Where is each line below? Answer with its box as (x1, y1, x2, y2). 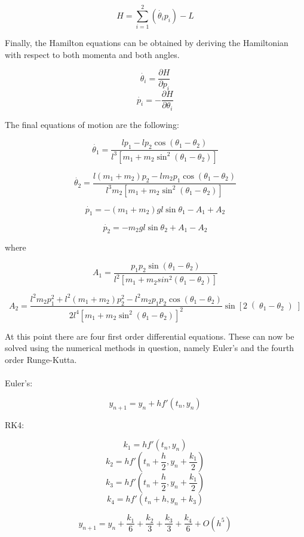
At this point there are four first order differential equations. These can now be (5, 329, 294, 342)
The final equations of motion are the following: (5, 118, 179, 130)
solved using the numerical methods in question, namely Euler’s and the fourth (5, 341, 294, 354)
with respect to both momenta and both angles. (5, 48, 180, 60)
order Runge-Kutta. (5, 353, 77, 366)
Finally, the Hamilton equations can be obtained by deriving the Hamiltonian (5, 36, 288, 49)
